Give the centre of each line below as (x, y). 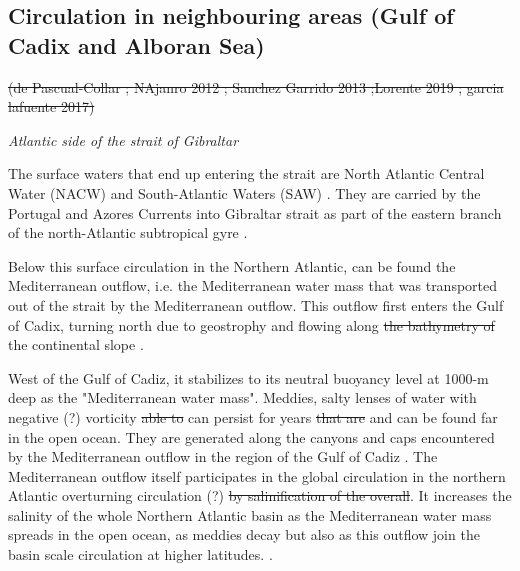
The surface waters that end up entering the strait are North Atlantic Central (246, 173)
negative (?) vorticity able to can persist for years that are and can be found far (253, 416)
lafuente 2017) (51, 106)
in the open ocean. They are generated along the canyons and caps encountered (251, 436)
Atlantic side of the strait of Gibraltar (123, 139)
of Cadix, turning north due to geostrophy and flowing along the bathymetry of (251, 324)
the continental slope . (76, 344)
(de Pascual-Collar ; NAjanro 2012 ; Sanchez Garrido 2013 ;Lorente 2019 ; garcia (256, 86)
